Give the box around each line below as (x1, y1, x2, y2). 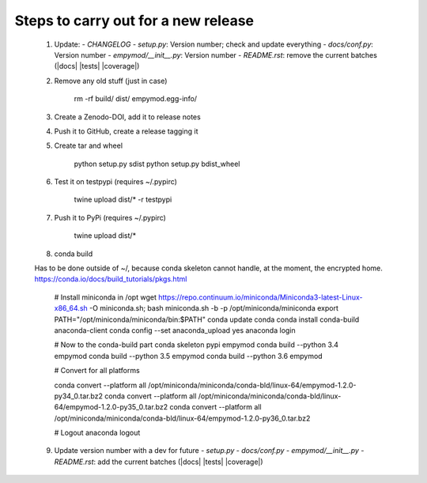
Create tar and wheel (54, 141, 123, 150)
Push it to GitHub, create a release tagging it (54, 126, 198, 136)
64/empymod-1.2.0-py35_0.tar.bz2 (54, 402, 168, 412)
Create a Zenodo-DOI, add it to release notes (54, 111, 201, 122)
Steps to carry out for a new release (14, 12, 255, 29)
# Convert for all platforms (54, 366, 140, 375)
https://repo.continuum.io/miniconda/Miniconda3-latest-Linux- (158, 292, 363, 302)
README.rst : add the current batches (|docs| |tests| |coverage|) (54, 457, 264, 466)
